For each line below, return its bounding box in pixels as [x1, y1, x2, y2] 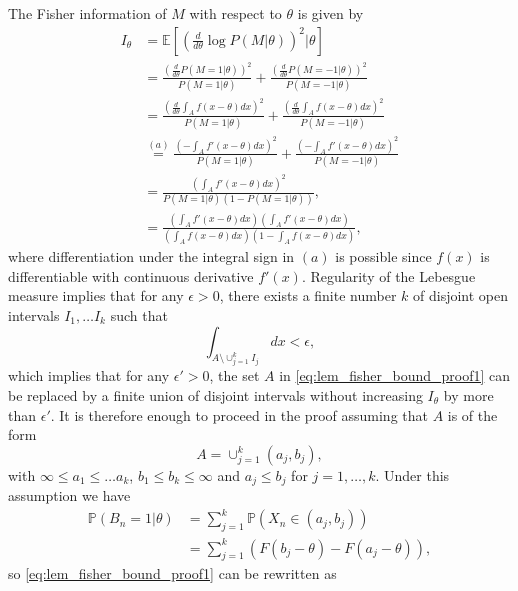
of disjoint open [413, 285, 509, 306]
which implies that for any [8, 365, 170, 386]
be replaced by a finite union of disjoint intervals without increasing [8, 384, 423, 405]
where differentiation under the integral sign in [8, 246, 295, 267]
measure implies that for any [8, 285, 184, 306]
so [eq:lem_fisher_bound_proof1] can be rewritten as [8, 563, 337, 584]
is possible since [335, 246, 432, 267]
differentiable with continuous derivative [8, 265, 254, 286]
